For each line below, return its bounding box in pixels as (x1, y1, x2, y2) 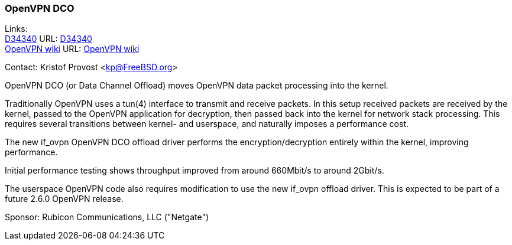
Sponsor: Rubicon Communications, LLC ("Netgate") (5, 212, 209, 223)
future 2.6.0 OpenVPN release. (5, 194, 124, 204)
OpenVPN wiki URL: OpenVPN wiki (5, 44, 140, 54)
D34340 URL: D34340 (5, 34, 92, 44)
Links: (5, 24, 28, 34)
